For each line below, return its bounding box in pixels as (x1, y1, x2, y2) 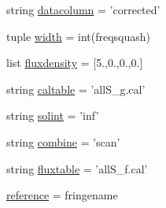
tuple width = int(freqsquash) (6, 28, 151, 44)
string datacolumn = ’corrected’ (6, 2, 160, 17)
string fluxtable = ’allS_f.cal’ (6, 160, 148, 176)
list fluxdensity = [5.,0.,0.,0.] (6, 54, 143, 71)
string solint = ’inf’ (6, 107, 99, 124)
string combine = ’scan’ (6, 133, 120, 150)
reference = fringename (6, 187, 118, 203)
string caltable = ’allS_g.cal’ (6, 80, 146, 97)
